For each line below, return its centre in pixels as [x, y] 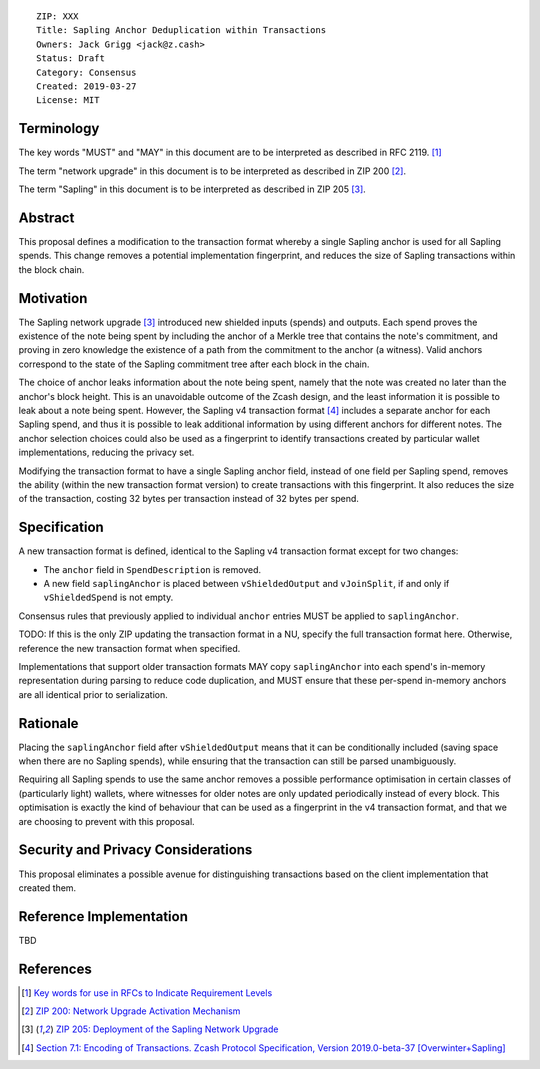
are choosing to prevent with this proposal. [106, 821]
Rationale [48, 723]
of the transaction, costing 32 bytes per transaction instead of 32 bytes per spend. [189, 499]
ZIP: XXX [57, 16]
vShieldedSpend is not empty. [108, 597]
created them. [47, 887]
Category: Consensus [86, 72]
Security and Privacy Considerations [135, 850]
